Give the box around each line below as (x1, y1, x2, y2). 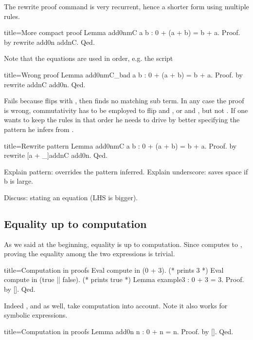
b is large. (4, 176, 34, 186)
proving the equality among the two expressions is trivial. (4, 248, 175, 259)
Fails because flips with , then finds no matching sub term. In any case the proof (4, 95, 244, 106)
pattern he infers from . (4, 124, 74, 134)
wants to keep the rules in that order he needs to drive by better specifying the (4, 114, 240, 125)
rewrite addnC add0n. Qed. (4, 79, 86, 89)
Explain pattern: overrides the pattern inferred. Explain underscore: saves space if (4, 166, 248, 176)
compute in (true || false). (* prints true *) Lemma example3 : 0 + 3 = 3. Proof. (4, 274, 244, 284)
